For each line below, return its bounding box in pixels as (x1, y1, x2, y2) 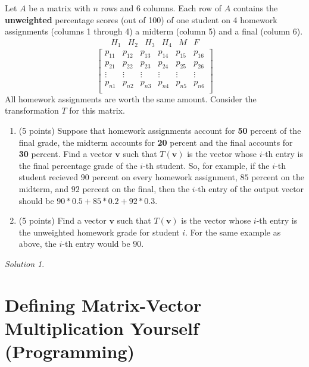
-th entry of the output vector (195, 182, 304, 195)
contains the (233, 2, 278, 14)
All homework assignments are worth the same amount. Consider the (5, 92, 257, 105)
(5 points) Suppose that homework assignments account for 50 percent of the (18, 124, 301, 137)
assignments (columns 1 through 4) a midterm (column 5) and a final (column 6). (5, 25, 303, 37)
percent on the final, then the (82, 182, 190, 195)
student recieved (18, 171, 79, 183)
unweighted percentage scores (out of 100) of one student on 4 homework (5, 13, 277, 26)
